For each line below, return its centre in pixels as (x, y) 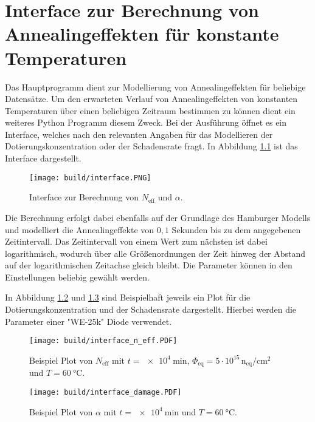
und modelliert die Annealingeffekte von (80, 229)
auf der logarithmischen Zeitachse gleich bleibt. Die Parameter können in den (149, 265)
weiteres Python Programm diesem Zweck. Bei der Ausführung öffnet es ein (146, 122)
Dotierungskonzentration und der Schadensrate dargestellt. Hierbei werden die (151, 309)
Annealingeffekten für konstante (142, 34)
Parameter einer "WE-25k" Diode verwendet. (88, 321)
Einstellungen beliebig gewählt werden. (77, 277)
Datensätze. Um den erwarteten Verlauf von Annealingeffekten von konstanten (151, 99)
